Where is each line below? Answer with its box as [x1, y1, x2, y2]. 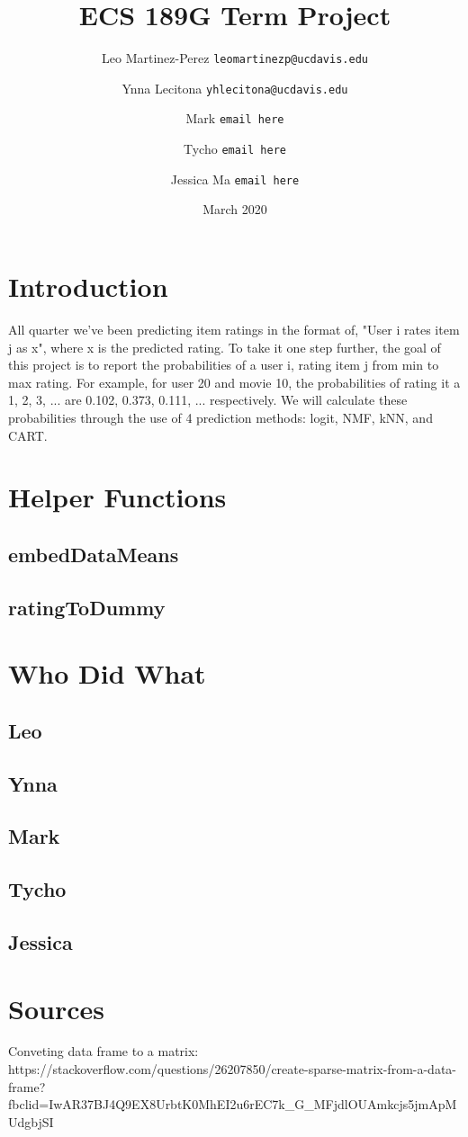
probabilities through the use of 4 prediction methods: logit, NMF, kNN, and [8, 407, 433, 426]
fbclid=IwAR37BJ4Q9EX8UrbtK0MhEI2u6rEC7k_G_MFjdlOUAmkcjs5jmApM [8, 1095, 457, 1114]
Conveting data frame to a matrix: [8, 1042, 199, 1061]
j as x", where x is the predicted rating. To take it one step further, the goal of [8, 337, 441, 356]
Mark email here [185, 109, 284, 128]
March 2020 [202, 200, 267, 219]
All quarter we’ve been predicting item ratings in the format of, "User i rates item [8, 319, 460, 338]
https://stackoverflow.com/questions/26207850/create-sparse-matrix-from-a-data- [8, 1060, 457, 1079]
